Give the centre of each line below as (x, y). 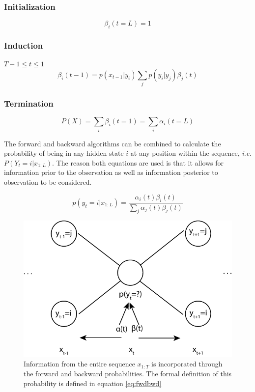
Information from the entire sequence (79, 364)
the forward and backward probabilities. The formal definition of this (128, 374)
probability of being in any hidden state (64, 153)
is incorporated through (187, 364)
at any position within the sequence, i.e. (191, 153)
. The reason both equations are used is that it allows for (138, 162)
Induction (24, 45)
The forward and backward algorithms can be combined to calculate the (113, 143)
